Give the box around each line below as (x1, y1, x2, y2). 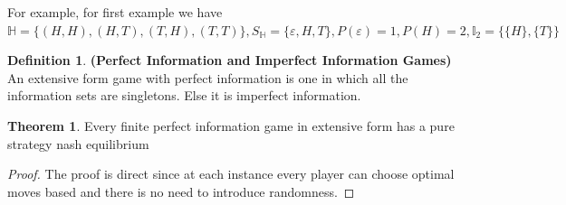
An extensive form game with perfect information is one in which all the (7, 68, 408, 87)
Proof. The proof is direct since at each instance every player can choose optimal (7, 164, 455, 183)
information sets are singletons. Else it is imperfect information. (7, 86, 361, 105)
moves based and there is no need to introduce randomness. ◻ (7, 182, 355, 200)
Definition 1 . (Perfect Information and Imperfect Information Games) (7, 51, 452, 70)
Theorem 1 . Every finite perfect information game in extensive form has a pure (7, 116, 455, 135)
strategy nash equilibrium (7, 134, 149, 153)
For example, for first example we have (7, 3, 223, 21)
